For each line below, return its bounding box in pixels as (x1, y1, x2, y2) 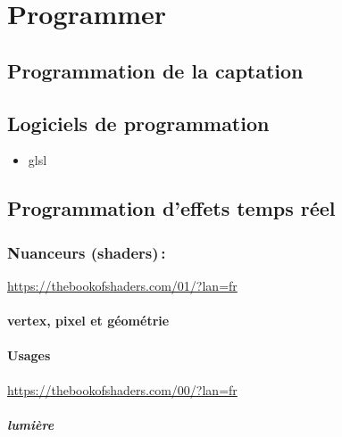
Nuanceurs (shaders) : (7, 241, 166, 263)
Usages (7, 346, 51, 365)
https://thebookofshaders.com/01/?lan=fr (7, 276, 238, 294)
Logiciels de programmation (7, 109, 270, 136)
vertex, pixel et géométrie (7, 311, 170, 330)
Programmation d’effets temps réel (7, 194, 336, 222)
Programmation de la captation (7, 56, 304, 84)
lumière (7, 415, 54, 433)
